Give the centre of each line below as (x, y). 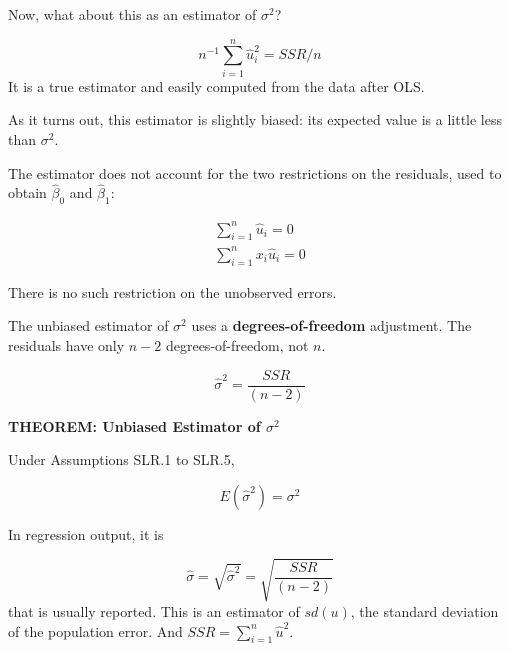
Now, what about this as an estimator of (132, 14)
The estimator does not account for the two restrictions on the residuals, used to (255, 172)
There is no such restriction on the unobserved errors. (172, 291)
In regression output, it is (86, 533)
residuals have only (66, 344)
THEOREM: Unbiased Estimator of (134, 425)
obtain (27, 192)
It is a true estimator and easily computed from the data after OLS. (216, 85)
